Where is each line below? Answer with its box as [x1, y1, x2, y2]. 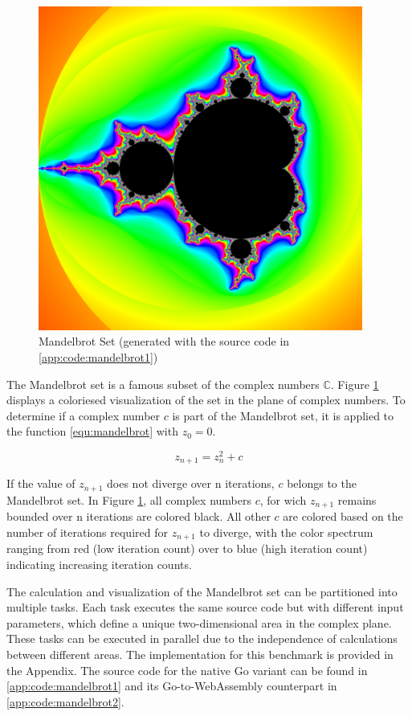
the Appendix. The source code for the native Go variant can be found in [6, 661, 368, 678]
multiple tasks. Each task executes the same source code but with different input [6, 599, 404, 616]
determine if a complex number [6, 407, 161, 423]
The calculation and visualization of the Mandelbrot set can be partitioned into [6, 583, 398, 599]
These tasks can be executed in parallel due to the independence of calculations [6, 630, 398, 647]
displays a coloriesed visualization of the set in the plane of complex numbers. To [6, 391, 406, 408]
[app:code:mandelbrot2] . [6, 693, 124, 710]
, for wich [259, 491, 307, 508]
